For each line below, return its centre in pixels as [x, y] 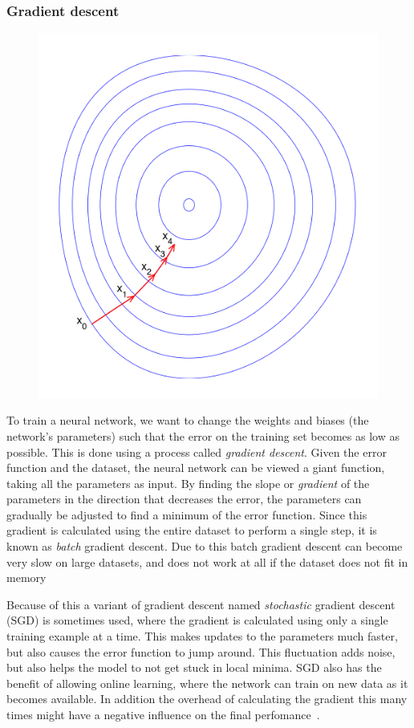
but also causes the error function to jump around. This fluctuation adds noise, [201, 651]
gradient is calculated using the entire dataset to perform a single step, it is [192, 530]
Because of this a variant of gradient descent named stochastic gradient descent [201, 604]
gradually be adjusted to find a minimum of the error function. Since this [187, 514]
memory [26, 578]
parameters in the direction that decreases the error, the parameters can [184, 499]
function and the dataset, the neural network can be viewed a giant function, [196, 468]
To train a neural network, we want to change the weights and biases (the [188, 420]
